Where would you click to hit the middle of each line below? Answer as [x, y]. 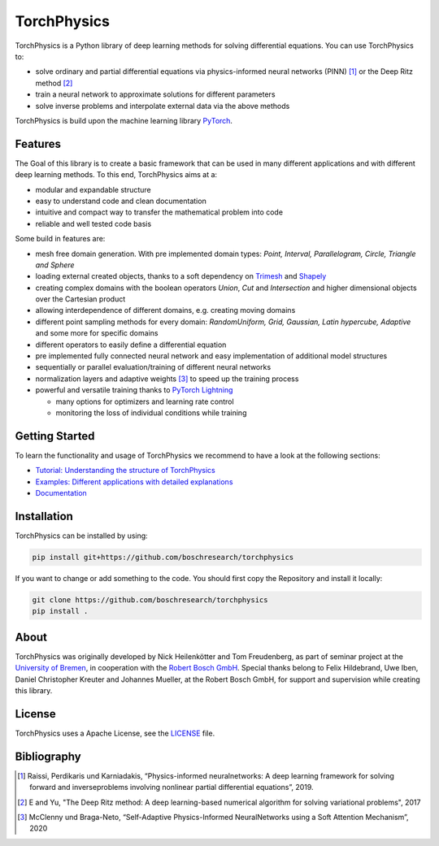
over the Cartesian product [80, 299]
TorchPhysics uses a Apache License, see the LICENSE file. [115, 733]
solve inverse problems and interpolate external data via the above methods [163, 106]
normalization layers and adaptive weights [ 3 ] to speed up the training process [167, 379]
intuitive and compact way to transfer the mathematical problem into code [159, 212]
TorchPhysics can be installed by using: [81, 536]
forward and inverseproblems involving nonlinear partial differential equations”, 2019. [172, 787]
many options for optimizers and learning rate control [145, 401]
